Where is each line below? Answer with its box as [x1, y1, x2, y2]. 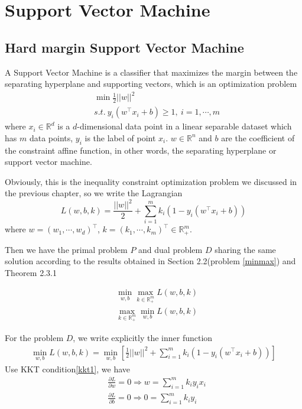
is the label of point [85, 131, 156, 144]
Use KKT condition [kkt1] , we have [5, 362, 131, 375]
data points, [29, 131, 73, 144]
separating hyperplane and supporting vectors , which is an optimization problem [5, 77, 297, 90]
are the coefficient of [221, 131, 295, 144]
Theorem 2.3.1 [5, 266, 57, 278]
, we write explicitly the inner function [73, 331, 213, 343]
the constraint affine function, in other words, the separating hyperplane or [5, 144, 277, 156]
